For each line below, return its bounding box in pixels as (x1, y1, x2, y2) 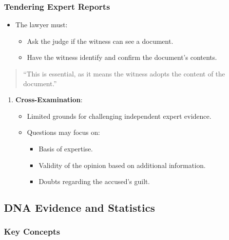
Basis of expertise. (38, 143, 93, 153)
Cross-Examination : (15, 94, 83, 105)
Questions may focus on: (27, 127, 100, 137)
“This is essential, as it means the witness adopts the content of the (23, 69, 225, 78)
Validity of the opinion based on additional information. (38, 160, 206, 170)
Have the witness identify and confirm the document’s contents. (27, 52, 217, 62)
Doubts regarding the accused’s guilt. (38, 176, 150, 186)
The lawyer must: (15, 19, 68, 30)
